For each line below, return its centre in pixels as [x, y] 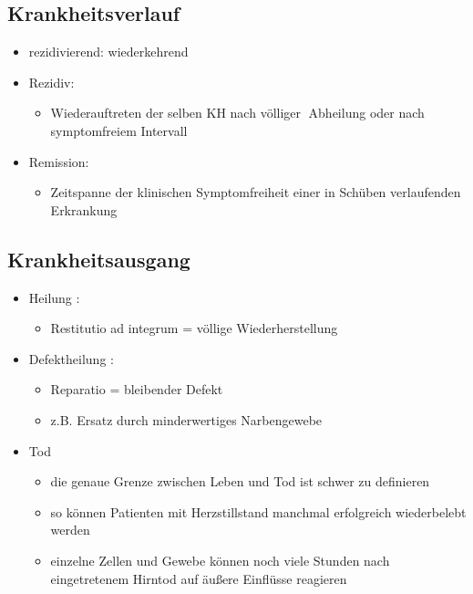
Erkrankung [84, 209]
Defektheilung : [71, 358]
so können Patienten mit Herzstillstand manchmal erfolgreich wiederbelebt [258, 511]
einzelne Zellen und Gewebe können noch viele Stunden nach [220, 560]
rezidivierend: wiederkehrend [108, 52]
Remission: [59, 161]
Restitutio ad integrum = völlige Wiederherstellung [194, 328]
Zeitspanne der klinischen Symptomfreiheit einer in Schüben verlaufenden [256, 192]
